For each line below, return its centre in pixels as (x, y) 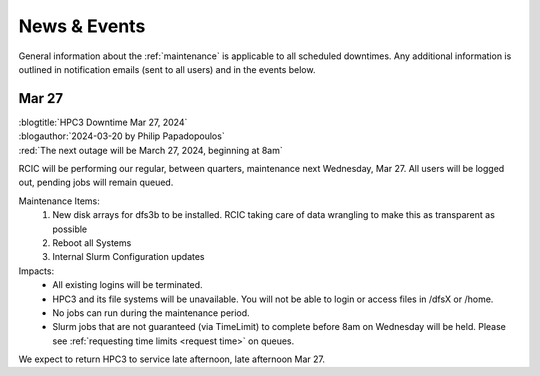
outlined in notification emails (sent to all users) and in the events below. (167, 69)
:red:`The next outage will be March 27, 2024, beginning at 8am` (151, 150)
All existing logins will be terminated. (128, 285)
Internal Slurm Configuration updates (128, 257)
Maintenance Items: (59, 201)
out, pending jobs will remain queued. (96, 182)
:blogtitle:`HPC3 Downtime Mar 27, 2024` (103, 122)
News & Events (82, 26)
